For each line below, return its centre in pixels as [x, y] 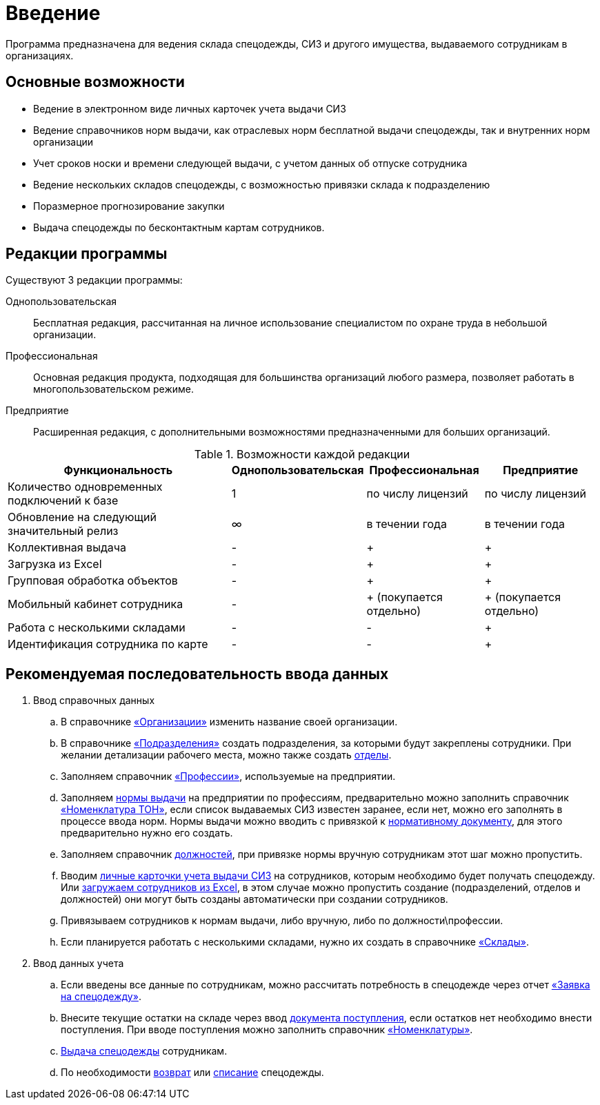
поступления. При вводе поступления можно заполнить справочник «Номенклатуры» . [267, 1030]
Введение [53, 13]
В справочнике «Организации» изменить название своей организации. [229, 722]
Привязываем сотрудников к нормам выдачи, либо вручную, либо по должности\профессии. [282, 921]
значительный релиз [63, 531]
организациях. [40, 55]
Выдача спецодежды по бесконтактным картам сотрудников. [179, 227]
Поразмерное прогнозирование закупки [129, 206]
